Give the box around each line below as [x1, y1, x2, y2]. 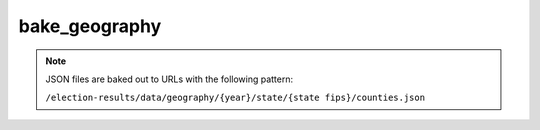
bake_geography [18, 15, 162, 37]
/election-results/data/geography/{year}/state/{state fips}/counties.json [45, 92, 425, 104]
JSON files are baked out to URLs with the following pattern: [45, 73, 294, 85]
